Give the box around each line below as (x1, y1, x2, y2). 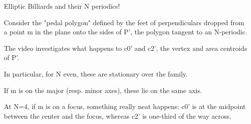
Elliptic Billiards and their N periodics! (4, 1, 120, 11)
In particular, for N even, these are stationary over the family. (4, 68, 188, 78)
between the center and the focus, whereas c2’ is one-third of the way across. (4, 110, 232, 121)
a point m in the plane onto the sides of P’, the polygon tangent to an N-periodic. (4, 27, 248, 37)
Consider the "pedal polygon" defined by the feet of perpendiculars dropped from (4, 17, 244, 27)
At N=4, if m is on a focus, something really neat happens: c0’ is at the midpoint (4, 101, 246, 111)
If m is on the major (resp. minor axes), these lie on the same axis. (4, 85, 202, 95)
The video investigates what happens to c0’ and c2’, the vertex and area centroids (4, 43, 247, 53)
